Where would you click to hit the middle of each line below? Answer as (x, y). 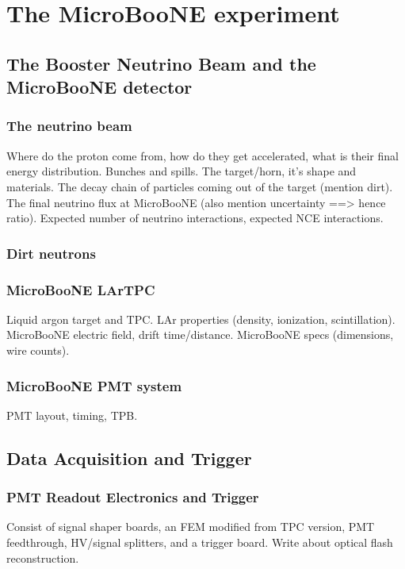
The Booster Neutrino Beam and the (161, 63)
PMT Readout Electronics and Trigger (133, 497)
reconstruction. (43, 557)
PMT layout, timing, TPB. (72, 415)
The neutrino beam (69, 126)
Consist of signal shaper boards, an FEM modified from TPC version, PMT (191, 527)
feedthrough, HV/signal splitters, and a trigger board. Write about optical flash (200, 542)
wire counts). (38, 350)
